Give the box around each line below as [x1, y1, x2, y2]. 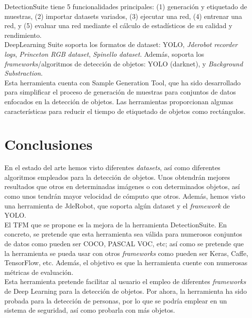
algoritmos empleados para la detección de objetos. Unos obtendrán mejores [4, 172, 230, 182]
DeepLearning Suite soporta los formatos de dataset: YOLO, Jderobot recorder [4, 39, 238, 49]
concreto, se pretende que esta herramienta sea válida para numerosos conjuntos [4, 229, 242, 239]
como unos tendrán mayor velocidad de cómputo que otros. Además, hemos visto [4, 191, 245, 201]
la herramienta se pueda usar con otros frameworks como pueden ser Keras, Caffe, [4, 248, 249, 258]
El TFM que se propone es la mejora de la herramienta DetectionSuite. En [4, 219, 227, 229]
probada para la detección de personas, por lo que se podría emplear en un [4, 295, 227, 305]
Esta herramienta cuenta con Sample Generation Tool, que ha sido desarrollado [4, 77, 241, 87]
